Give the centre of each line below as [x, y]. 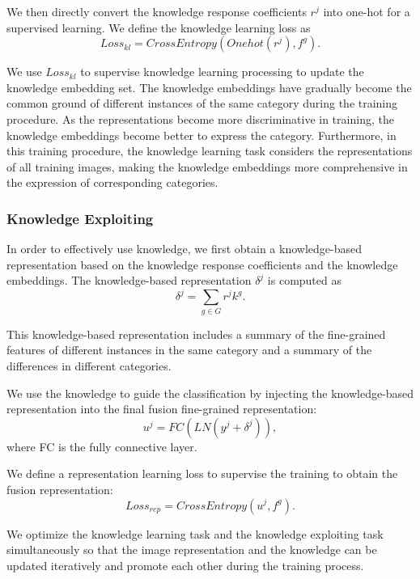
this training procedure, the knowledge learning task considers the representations [210, 151]
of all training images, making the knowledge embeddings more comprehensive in [207, 166]
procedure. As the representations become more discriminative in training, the [200, 118]
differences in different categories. [89, 365]
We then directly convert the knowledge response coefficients [157, 11]
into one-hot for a [367, 11]
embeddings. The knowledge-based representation [129, 280]
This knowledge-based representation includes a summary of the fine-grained [196, 334]
